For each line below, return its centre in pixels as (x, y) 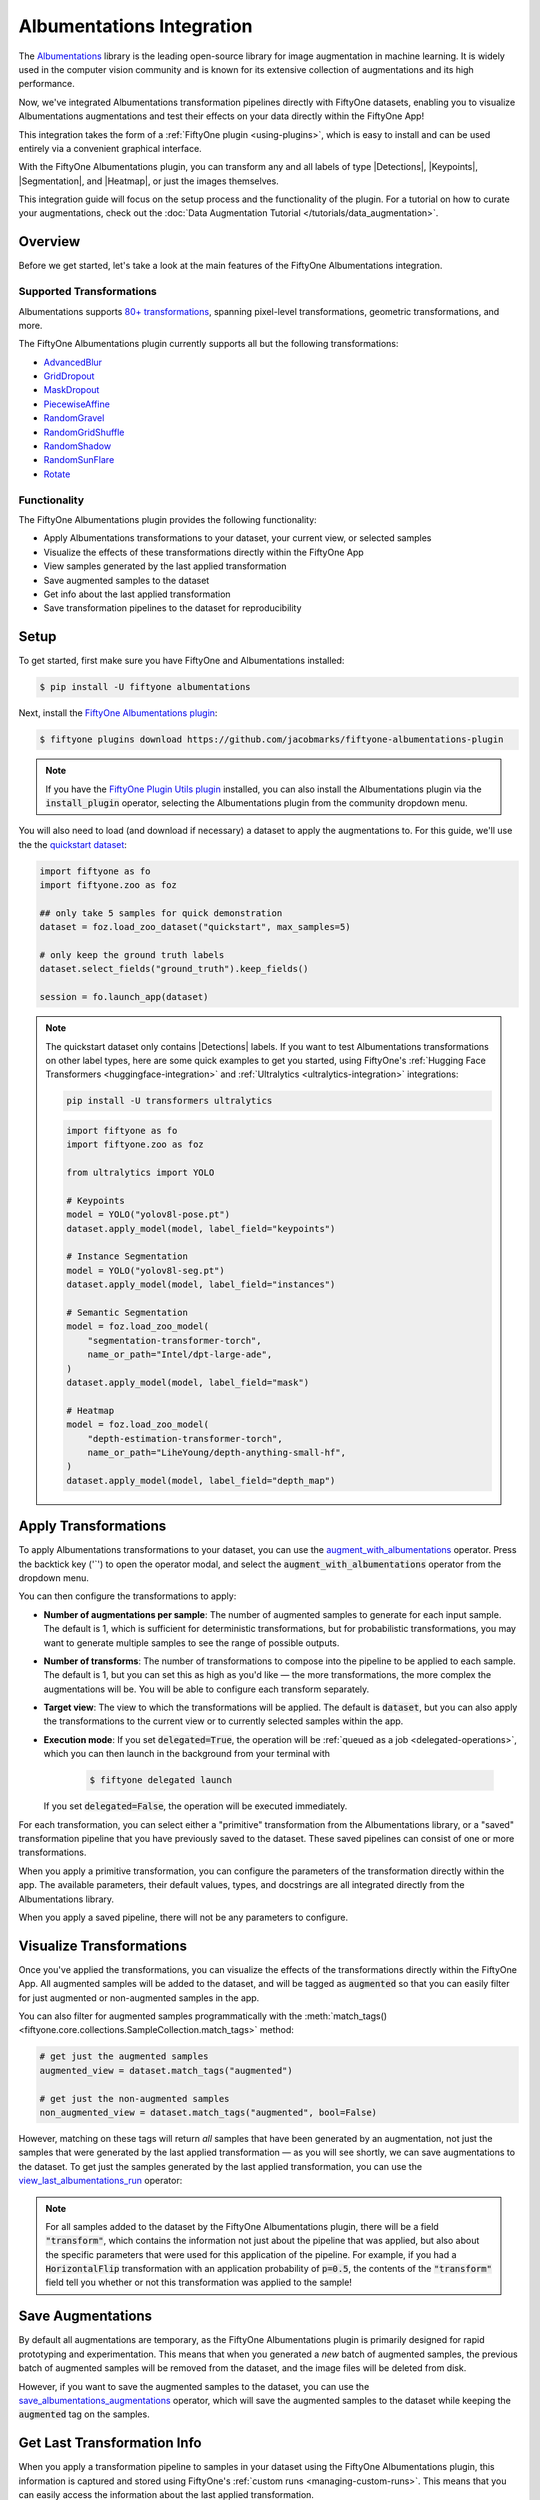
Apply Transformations (92, 1526)
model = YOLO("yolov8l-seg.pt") (145, 1270)
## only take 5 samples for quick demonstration (161, 913)
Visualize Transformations (102, 1945)
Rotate (57, 474)
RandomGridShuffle (84, 432)
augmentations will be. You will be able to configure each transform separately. (206, 1689)
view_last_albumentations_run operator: (100, 2181)
